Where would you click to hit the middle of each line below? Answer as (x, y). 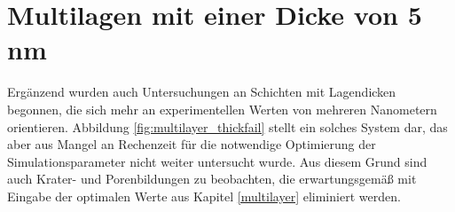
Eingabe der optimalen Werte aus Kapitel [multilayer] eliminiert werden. (204, 196)
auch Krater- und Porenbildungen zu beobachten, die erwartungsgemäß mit (212, 179)
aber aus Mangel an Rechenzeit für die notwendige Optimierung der (192, 144)
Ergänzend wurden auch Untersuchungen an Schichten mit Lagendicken (202, 92)
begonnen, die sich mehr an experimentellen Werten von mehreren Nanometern (222, 109)
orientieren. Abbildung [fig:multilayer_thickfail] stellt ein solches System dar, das (227, 126)
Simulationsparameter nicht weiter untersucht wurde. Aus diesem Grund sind (217, 161)
